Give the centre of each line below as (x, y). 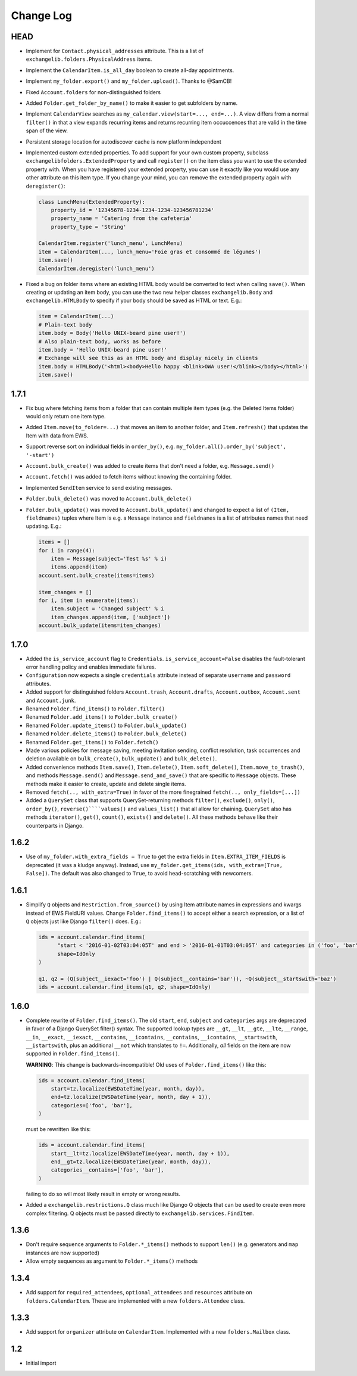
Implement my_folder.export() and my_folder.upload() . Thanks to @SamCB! (129, 81)
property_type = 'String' (89, 227)
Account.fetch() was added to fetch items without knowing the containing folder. (129, 477)
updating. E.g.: (44, 526)
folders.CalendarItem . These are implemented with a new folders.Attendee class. (135, 1301)
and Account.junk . (51, 700)
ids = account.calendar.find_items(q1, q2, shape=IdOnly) (125, 987)
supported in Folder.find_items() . (73, 1054)
